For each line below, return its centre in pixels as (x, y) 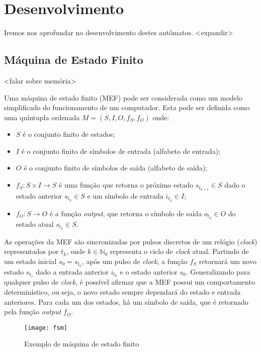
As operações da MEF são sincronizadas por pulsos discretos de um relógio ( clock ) (131, 241)
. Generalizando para (218, 271)
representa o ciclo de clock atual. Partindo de (179, 251)
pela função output (33, 312)
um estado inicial (30, 261)
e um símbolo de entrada (125, 195)
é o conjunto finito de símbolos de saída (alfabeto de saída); (116, 168)
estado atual (35, 224)
